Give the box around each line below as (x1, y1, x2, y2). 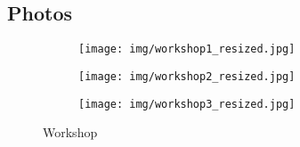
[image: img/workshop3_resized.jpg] (78, 97, 296, 110)
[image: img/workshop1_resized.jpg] (78, 43, 296, 56)
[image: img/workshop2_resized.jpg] (78, 69, 296, 83)
